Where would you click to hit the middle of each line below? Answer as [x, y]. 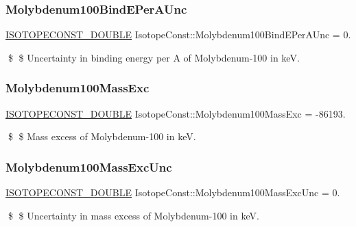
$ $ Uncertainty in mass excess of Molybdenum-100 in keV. [133, 215]
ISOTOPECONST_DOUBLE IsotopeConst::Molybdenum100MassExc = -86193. [176, 113]
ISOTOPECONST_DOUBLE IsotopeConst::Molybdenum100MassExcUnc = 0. [173, 192]
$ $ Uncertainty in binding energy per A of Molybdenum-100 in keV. [154, 57]
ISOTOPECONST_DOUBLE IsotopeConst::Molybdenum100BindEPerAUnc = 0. [178, 35]
